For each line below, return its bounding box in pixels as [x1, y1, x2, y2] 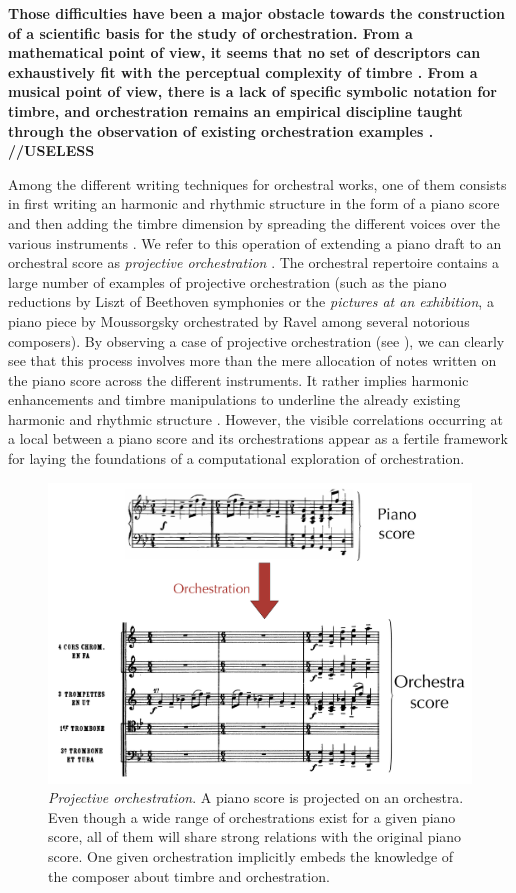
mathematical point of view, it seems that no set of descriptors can [8, 42, 481, 63]
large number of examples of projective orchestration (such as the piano [8, 271, 447, 292]
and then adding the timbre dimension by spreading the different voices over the [8, 212, 500, 233]
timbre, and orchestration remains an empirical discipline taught [8, 100, 463, 121]
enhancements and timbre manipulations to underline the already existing [8, 389, 461, 410]
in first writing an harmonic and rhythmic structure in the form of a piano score [8, 193, 500, 214]
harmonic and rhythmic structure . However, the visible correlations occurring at [8, 408, 503, 429]
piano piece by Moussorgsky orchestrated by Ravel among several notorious [8, 310, 470, 331]
